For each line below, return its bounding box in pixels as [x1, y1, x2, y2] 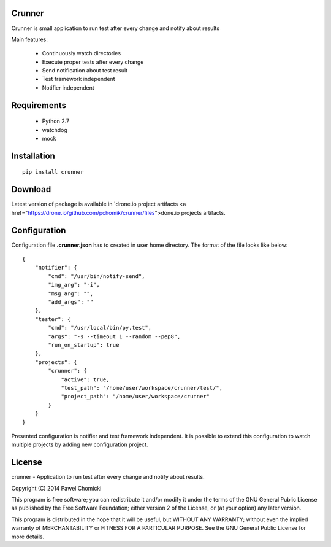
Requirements [11, 100, 67, 111]
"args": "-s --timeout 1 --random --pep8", [48, 333, 181, 340]
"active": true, [61, 376, 110, 383]
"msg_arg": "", [48, 290, 94, 297]
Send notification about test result [42, 67, 128, 74]
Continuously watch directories [42, 50, 121, 57]
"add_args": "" [48, 298, 94, 305]
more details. [11, 533, 45, 540]
